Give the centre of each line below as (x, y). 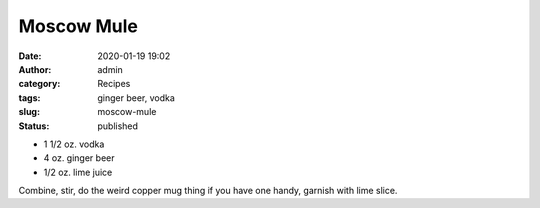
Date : (30, 56)
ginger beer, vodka (136, 97)
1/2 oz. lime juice (78, 172)
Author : (35, 69)
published (118, 126)
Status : (34, 126)
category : (39, 84)
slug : (29, 112)
